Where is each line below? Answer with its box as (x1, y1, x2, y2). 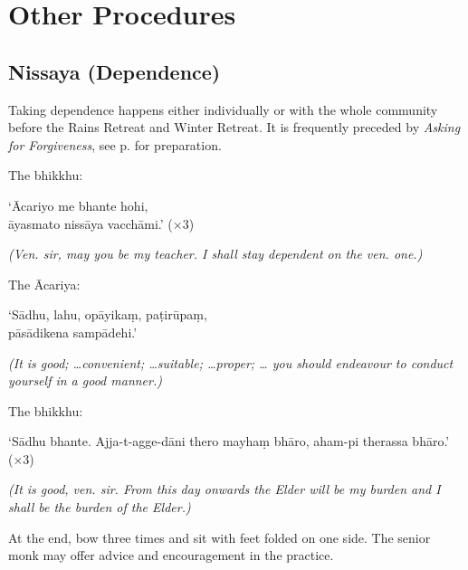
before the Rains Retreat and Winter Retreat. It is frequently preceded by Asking (8, 118, 461, 137)
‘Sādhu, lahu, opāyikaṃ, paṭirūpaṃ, (8, 305, 207, 324)
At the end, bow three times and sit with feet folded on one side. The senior (8, 527, 431, 546)
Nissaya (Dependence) (8, 57, 221, 85)
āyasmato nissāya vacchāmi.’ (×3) (8, 214, 195, 233)
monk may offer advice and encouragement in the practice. (8, 546, 334, 565)
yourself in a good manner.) (8, 371, 162, 390)
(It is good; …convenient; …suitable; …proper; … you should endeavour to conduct (8, 353, 454, 372)
